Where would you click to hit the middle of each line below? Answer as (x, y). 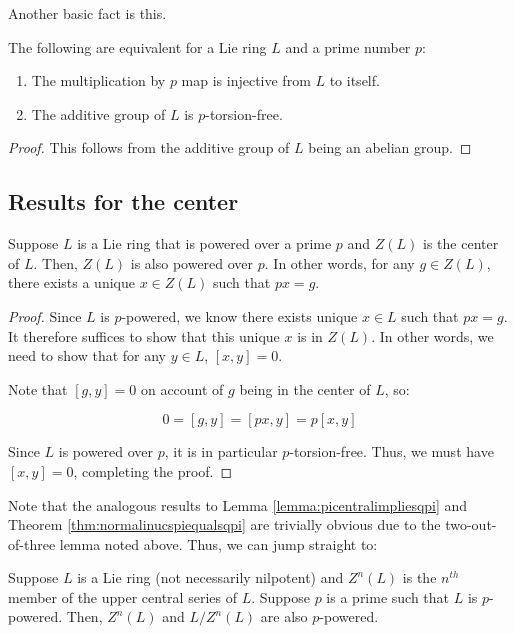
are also (284, 616)
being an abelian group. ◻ (390, 147)
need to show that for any (87, 355)
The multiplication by (98, 80)
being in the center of (305, 388)
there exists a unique (71, 282)
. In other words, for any (339, 262)
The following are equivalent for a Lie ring (137, 46)
